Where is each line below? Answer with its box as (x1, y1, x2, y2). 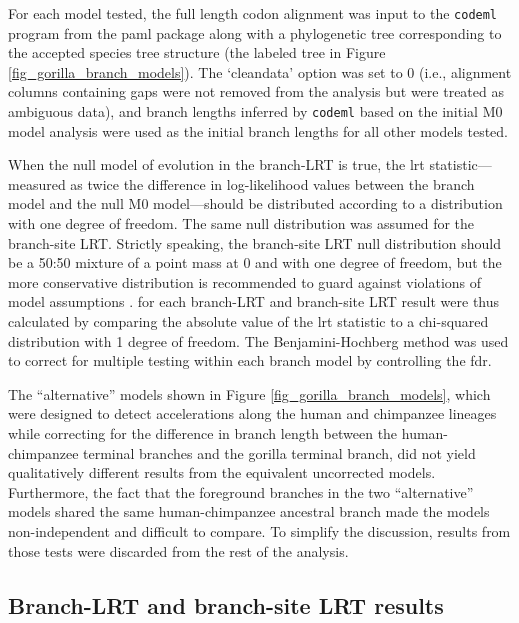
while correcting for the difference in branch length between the (8, 423, 398, 443)
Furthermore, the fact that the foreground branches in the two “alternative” (8, 481, 474, 502)
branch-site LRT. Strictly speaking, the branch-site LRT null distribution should (8, 232, 501, 253)
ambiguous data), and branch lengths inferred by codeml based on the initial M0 (8, 101, 503, 122)
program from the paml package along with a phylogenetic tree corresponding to (8, 22, 502, 43)
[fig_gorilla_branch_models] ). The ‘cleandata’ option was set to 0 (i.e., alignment (8, 61, 512, 82)
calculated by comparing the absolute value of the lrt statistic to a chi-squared (8, 311, 489, 332)
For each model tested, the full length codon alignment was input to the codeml (8, 3, 498, 23)
